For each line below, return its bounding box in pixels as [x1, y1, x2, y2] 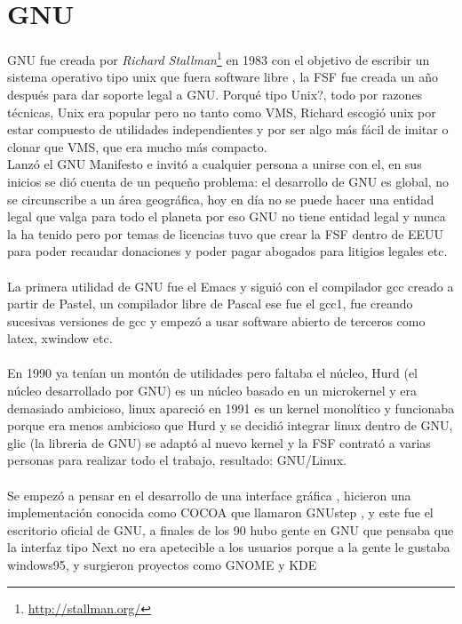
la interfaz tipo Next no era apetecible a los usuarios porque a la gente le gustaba [7, 538, 450, 556]
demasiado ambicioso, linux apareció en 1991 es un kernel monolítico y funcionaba [7, 398, 455, 417]
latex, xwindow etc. [7, 329, 113, 348]
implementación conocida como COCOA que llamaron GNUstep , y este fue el [7, 503, 434, 522]
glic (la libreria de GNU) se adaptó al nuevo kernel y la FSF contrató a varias [7, 433, 431, 452]
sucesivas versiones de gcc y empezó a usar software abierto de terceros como [7, 311, 426, 330]
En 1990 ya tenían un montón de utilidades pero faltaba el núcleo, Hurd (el [7, 364, 418, 382]
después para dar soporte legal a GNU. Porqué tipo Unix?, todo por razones [7, 84, 423, 103]
